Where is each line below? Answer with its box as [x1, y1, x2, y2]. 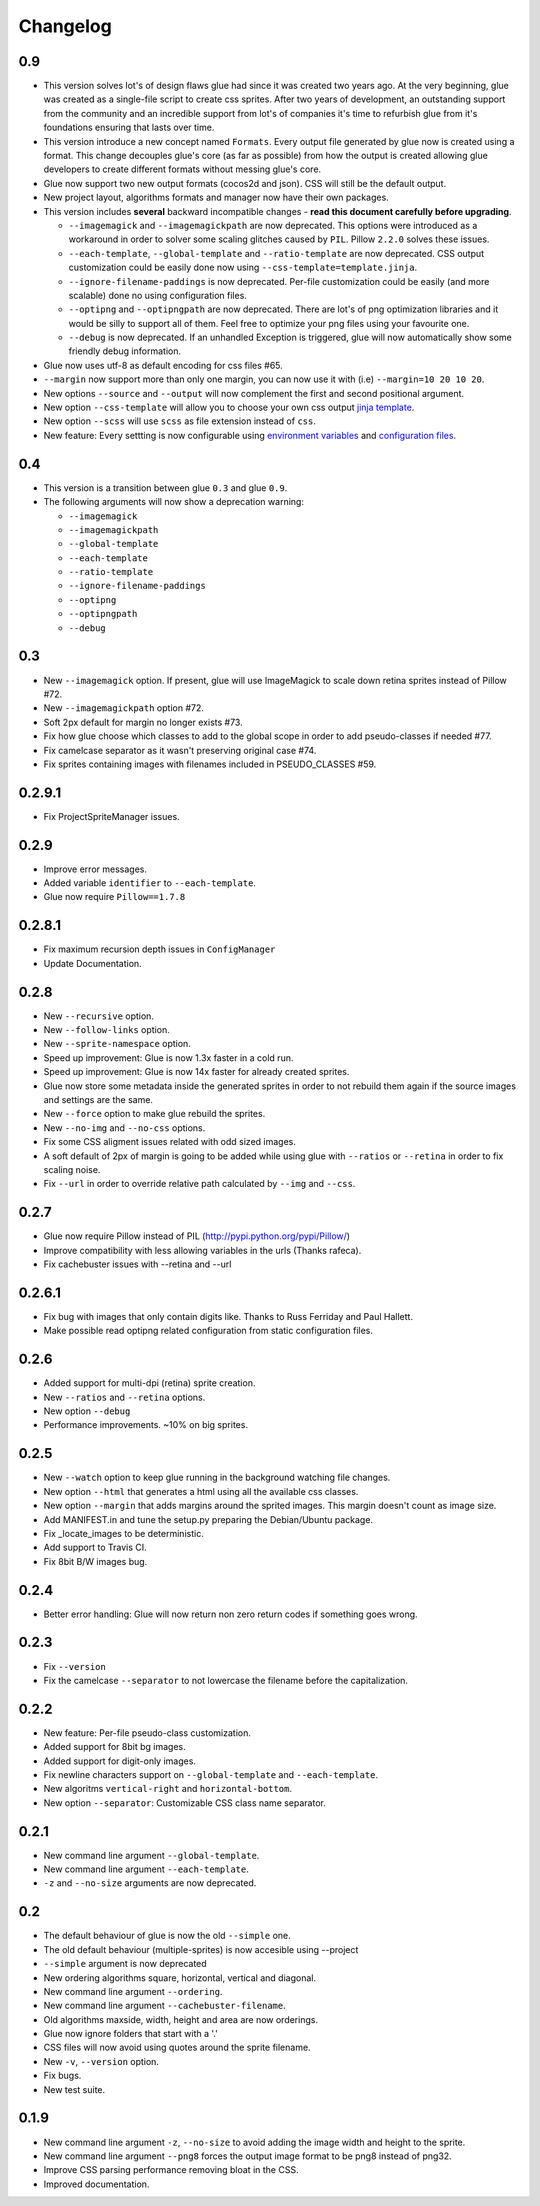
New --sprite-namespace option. [43, 1038, 192, 1050]
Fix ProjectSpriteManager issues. [43, 810, 180, 822]
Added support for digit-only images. [43, 1755, 197, 1767]
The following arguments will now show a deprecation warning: [43, 496, 305, 508]
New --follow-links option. [43, 1024, 170, 1036]
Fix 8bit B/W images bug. [43, 1555, 148, 1567]
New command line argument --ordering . [43, 1985, 223, 1997]
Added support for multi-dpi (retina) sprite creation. [43, 1377, 256, 1389]
